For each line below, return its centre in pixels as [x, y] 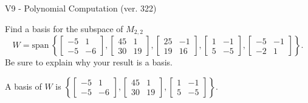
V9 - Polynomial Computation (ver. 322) [81, 8]
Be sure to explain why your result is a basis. [89, 62]
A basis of [23, 86]
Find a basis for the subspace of [64, 28]
